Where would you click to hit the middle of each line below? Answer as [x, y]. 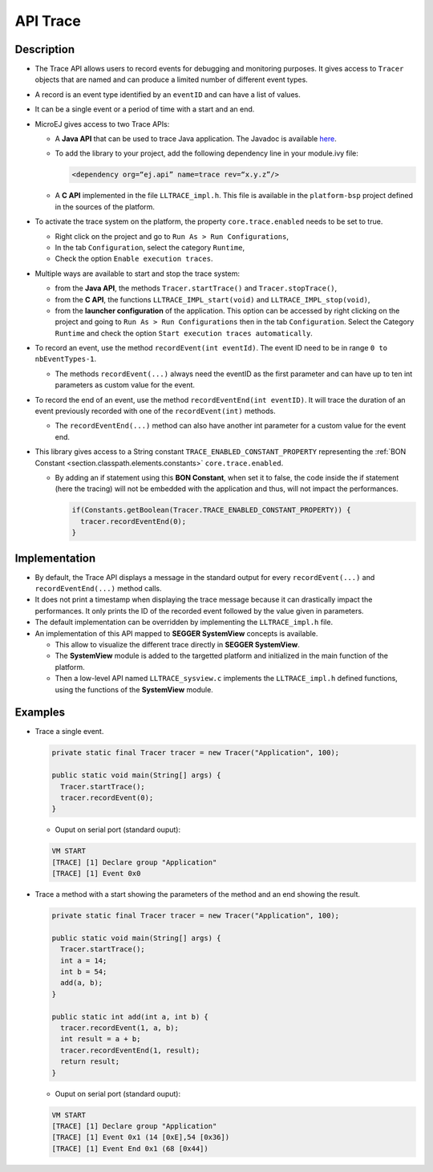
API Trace [48, 21]
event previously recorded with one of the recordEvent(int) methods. [155, 411]
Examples [40, 713]
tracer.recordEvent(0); [107, 797]
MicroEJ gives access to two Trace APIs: [102, 124]
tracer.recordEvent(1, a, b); [120, 1028]
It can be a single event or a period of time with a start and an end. [145, 109]
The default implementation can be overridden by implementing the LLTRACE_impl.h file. [184, 622]
